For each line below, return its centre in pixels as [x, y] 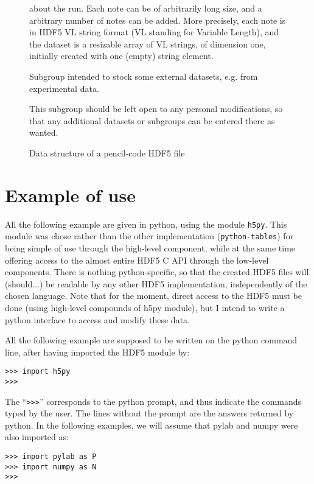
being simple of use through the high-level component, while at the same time [150, 247]
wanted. [44, 132]
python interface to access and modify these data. [97, 319]
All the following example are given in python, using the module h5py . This [146, 224]
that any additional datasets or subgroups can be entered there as [152, 120]
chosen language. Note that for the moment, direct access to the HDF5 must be [153, 296]
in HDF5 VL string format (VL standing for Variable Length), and [154, 32]
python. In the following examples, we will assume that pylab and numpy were [152, 425]
